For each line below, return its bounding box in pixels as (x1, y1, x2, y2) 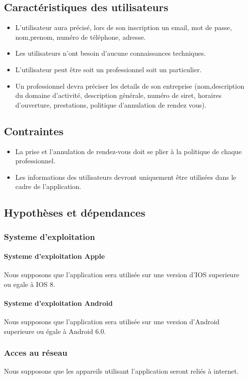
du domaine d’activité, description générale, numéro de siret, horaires (15, 90, 222, 100)
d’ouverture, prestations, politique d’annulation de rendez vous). (15, 99, 207, 110)
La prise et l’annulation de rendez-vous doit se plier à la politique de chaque (15, 146, 242, 156)
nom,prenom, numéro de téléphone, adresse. (15, 32, 146, 42)
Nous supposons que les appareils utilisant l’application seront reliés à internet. (4, 365, 239, 376)
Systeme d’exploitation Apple (4, 251, 105, 261)
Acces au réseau (4, 347, 67, 359)
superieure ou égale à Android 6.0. (4, 326, 106, 336)
